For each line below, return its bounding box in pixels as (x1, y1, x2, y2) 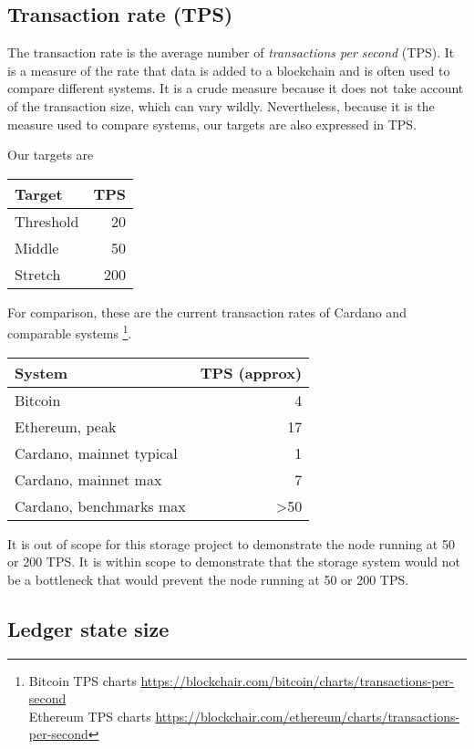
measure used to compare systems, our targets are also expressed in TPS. (7, 114, 417, 133)
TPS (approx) (200, 361, 303, 383)
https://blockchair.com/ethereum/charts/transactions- (155, 706, 460, 725)
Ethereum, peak (15, 415, 117, 437)
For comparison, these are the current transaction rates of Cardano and (7, 302, 407, 321)
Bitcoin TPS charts (28, 671, 137, 690)
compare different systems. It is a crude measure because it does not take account (7, 78, 464, 98)
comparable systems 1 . (7, 321, 132, 343)
